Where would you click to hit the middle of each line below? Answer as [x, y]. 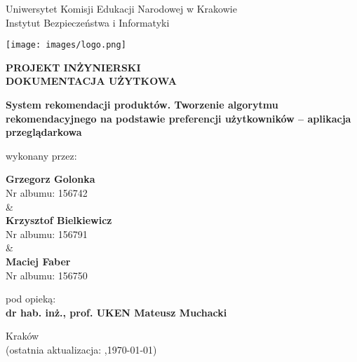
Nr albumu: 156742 [47, 193]
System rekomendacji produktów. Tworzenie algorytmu [142, 105]
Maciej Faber [38, 261]
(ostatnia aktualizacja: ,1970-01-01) [81, 349]
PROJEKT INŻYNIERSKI [73, 67]
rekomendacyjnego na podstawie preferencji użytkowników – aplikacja [178, 118]
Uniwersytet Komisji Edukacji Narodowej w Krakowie [121, 8]
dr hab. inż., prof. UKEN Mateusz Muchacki [116, 312]
